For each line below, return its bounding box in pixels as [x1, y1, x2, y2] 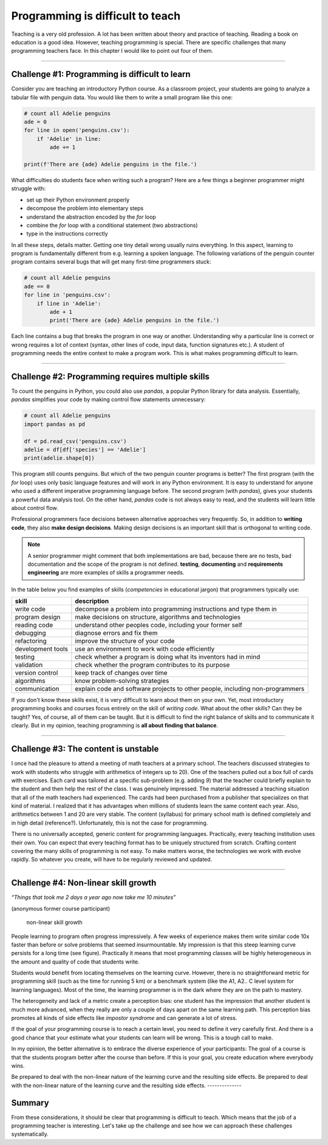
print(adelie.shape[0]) [24, 455, 95, 461]
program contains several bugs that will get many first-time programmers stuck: [11, 258, 211, 265]
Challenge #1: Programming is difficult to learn [11, 69, 191, 80]
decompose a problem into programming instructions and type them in [75, 605, 277, 613]
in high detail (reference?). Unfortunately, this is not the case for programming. [11, 819, 208, 826]
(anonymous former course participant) [11, 905, 111, 912]
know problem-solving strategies [75, 677, 169, 685]
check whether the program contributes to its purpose [75, 661, 230, 669]
